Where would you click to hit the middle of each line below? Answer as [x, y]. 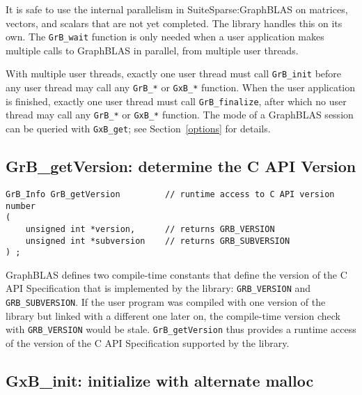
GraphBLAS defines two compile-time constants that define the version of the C [176, 274]
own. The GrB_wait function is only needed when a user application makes [165, 37]
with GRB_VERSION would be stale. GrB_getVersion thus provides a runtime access [181, 329]
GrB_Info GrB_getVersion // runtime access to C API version [170, 194]
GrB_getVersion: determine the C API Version [181, 166]
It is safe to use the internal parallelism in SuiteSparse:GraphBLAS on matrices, [177, 9]
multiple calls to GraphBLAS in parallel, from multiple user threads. [152, 50]
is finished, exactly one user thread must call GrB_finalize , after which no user [176, 101]
